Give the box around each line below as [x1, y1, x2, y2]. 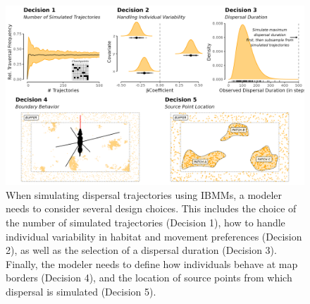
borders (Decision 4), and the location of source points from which [6, 270, 292, 285]
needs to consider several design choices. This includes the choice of [6, 201, 297, 216]
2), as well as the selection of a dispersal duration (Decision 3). [6, 243, 277, 257]
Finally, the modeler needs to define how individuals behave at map [6, 256, 298, 271]
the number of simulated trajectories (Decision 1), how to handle [6, 215, 285, 230]
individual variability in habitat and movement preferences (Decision [6, 229, 302, 243]
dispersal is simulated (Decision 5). [6, 284, 156, 298]
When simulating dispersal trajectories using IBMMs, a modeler [6, 187, 283, 202]
